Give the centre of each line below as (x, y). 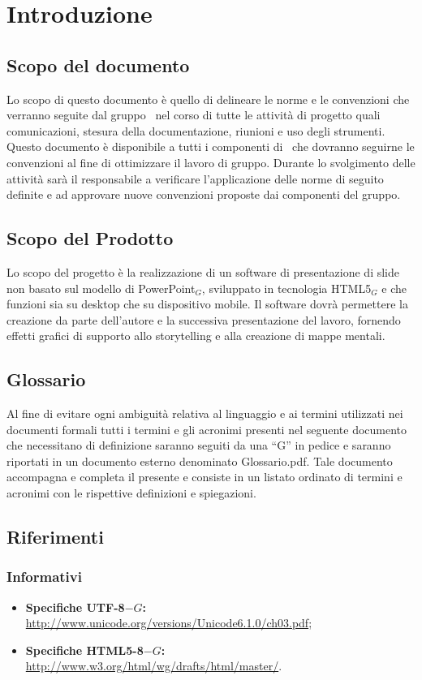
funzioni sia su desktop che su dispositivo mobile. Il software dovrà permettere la (207, 304)
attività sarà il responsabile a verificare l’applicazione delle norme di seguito (195, 178)
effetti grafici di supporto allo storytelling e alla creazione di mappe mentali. (196, 336)
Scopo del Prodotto (90, 238)
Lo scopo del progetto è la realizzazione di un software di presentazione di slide (203, 271)
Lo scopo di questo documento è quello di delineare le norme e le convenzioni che (208, 99)
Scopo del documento (98, 65)
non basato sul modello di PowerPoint (101, 288)
